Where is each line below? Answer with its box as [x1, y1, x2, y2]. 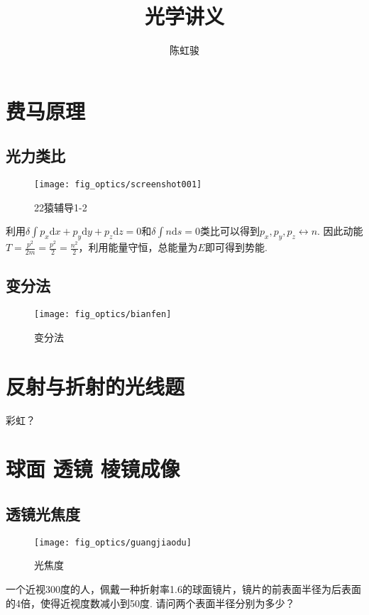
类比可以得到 [199, 223, 260, 238]
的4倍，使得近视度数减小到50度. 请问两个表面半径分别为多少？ [6, 595, 295, 610]
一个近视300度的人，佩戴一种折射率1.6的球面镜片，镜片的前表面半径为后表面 [6, 581, 361, 596]
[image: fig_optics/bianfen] [34, 309, 172, 320]
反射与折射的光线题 [6, 371, 185, 400]
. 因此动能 [317, 223, 363, 238]
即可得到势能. [204, 240, 268, 255]
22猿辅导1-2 [34, 199, 87, 214]
